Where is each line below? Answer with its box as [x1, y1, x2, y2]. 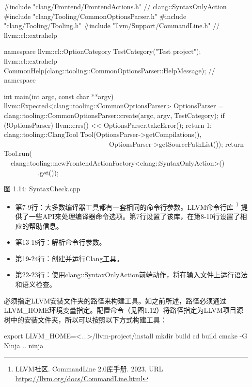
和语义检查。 [15, 279, 56, 289]
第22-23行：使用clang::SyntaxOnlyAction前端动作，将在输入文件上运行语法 [15, 269, 248, 280]
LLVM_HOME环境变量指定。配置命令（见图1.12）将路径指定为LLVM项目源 [4, 305, 243, 315]
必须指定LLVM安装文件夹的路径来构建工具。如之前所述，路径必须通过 [4, 295, 227, 305]
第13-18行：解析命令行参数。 [15, 237, 106, 247]
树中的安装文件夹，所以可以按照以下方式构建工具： [4, 314, 167, 324]
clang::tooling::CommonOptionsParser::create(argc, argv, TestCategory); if [4, 110, 225, 120]
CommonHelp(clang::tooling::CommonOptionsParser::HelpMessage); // [4, 65, 215, 75]
